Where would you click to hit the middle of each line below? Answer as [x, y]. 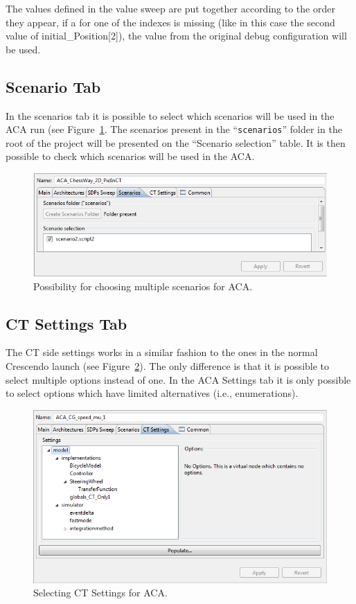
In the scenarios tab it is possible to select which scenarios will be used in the [170, 115]
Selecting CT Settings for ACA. [100, 593]
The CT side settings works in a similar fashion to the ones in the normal [162, 352]
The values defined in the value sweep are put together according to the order [170, 8]
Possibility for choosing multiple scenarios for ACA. [143, 286]
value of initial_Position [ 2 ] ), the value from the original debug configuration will [176, 36]
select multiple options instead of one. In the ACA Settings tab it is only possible [178, 379]
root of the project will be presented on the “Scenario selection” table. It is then [176, 142]
